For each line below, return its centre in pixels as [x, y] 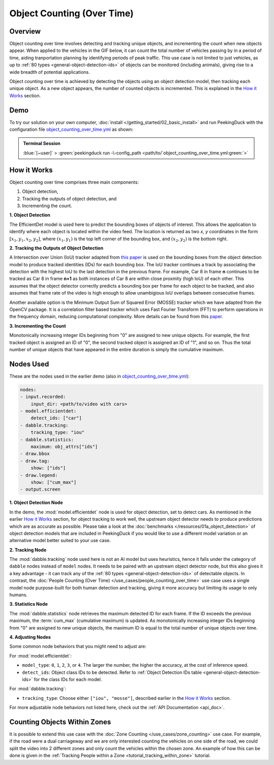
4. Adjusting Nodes [30, 637]
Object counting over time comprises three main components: [74, 182]
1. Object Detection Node [36, 503]
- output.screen [40, 489]
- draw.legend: [39, 475]
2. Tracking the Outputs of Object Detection [56, 248]
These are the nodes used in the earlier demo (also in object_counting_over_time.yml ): [99, 376]
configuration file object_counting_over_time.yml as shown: [71, 129]
